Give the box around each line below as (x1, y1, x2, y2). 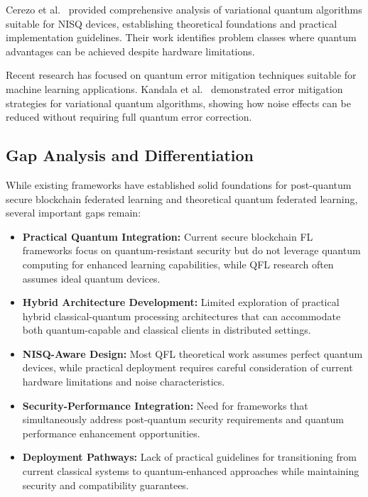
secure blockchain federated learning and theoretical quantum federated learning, (6, 191, 358, 206)
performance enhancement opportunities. (22, 425, 200, 440)
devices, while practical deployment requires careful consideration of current (22, 360, 353, 375)
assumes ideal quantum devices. (22, 271, 161, 285)
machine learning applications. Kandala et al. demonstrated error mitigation (6, 81, 343, 96)
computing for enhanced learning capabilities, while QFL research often (22, 256, 334, 271)
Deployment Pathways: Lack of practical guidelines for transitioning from (22, 449, 357, 464)
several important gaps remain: (6, 205, 141, 220)
